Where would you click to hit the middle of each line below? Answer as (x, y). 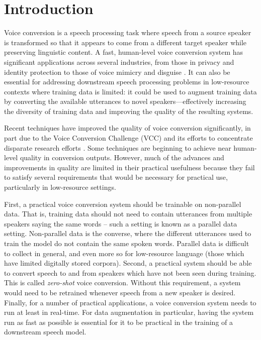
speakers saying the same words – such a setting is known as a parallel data (121, 223)
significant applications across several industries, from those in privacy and (119, 62)
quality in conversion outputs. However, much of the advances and (122, 157)
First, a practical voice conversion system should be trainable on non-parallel (123, 204)
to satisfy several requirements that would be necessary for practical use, (116, 177)
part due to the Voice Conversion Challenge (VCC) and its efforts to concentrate (128, 138)
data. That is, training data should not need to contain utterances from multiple (128, 214)
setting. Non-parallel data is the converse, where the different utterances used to (128, 233)
